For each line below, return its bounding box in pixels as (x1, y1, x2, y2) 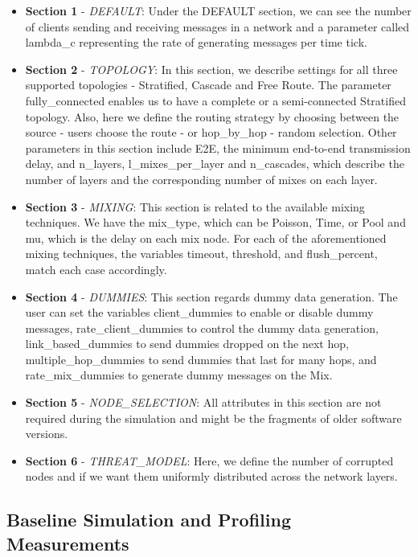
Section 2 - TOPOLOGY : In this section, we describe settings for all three (25, 60, 398, 77)
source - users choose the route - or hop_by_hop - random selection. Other (25, 124, 397, 141)
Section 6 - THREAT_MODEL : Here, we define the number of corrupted (25, 452, 394, 469)
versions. (25, 425, 68, 442)
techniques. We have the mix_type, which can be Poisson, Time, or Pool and (25, 214, 406, 231)
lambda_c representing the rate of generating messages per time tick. (25, 34, 367, 51)
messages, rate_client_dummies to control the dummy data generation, (25, 319, 379, 336)
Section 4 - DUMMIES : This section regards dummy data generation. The (25, 288, 398, 305)
